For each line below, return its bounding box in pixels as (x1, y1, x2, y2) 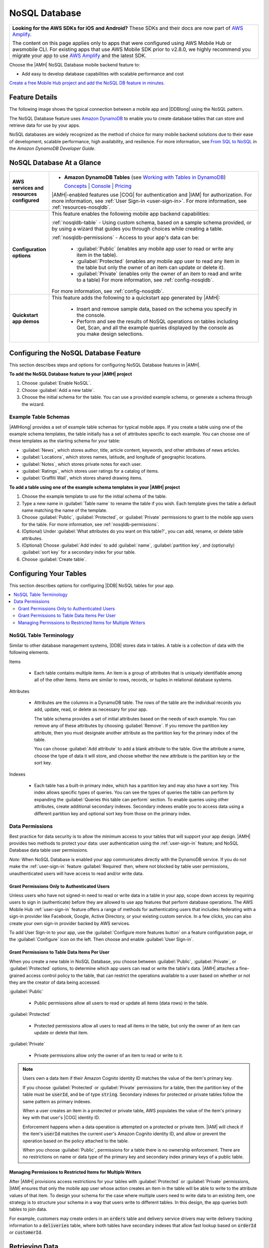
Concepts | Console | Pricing (64, 183, 132, 190)
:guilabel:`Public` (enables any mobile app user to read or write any (76, 245, 234, 252)
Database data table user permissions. (9, 847, 89, 853)
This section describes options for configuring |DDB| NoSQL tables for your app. (9, 582, 175, 589)
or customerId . (9, 1230, 42, 1236)
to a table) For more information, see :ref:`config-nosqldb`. (76, 277, 214, 284)
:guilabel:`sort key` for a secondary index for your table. (21, 549, 136, 555)
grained (9, 972, 25, 978)
